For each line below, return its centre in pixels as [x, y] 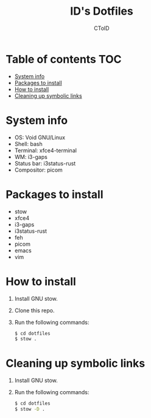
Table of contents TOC [64, 59]
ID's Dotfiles [102, 11]
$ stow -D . [30, 409]
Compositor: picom [39, 170]
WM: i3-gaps [31, 156]
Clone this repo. [34, 310]
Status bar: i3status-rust [45, 163]
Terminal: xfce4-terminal [46, 150]
